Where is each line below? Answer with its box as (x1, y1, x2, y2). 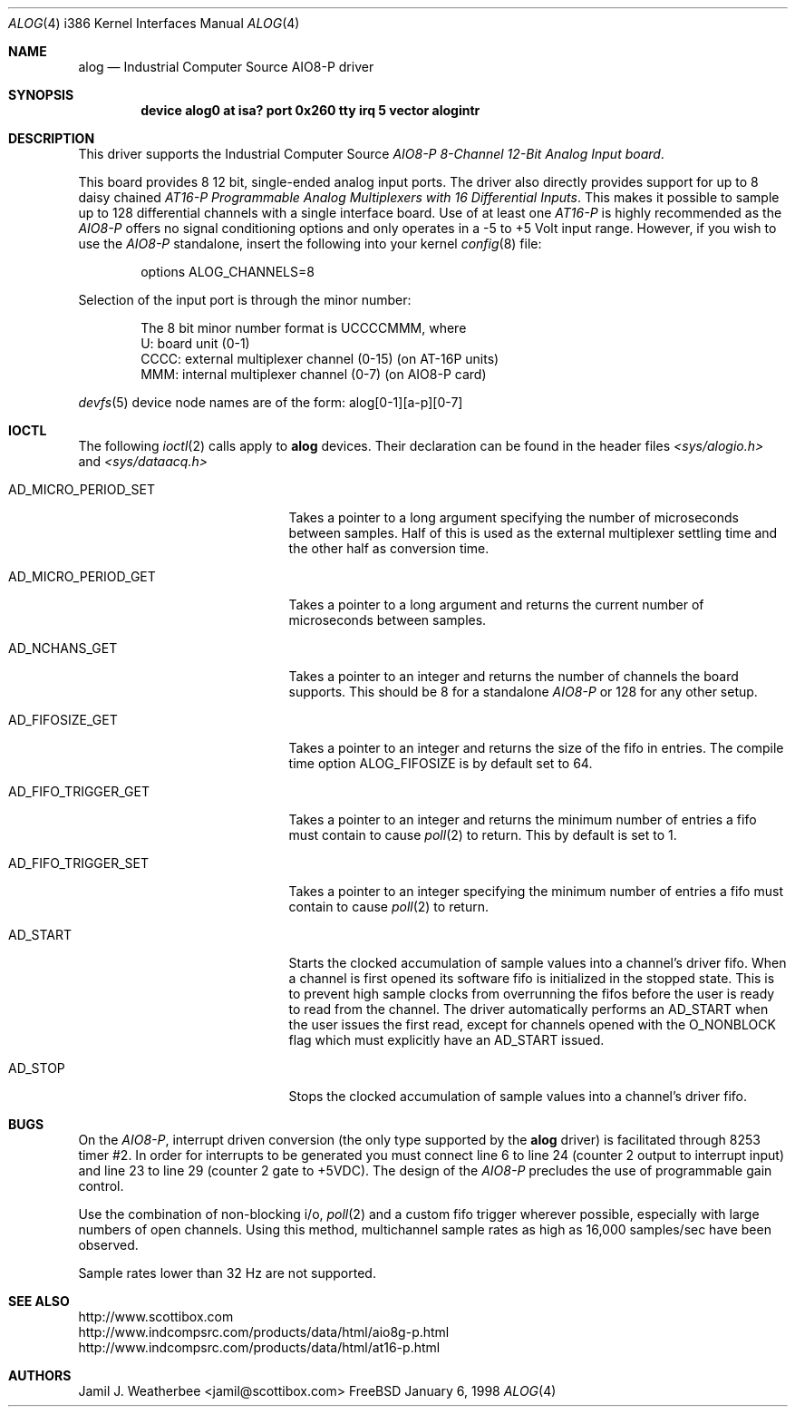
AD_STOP (8, 1060, 65, 1076)
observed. (78, 1237, 139, 1253)
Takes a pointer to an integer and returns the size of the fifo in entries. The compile (288, 740, 784, 756)
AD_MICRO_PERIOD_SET (8, 482, 155, 497)
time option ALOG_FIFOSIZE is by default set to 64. (288, 756, 593, 771)
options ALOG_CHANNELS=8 (141, 264, 315, 279)
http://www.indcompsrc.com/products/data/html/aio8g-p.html (78, 1324, 450, 1340)
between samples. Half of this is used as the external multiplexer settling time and (288, 525, 778, 541)
